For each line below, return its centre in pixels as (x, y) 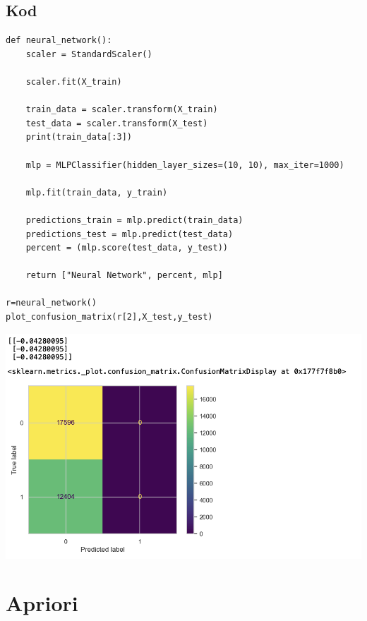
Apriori (42, 603)
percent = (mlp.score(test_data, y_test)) (127, 248)
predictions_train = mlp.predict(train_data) (134, 220)
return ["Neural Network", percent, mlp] (124, 276)
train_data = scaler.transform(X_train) (122, 110)
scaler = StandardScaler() (89, 54)
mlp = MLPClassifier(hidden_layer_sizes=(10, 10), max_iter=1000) (185, 165)
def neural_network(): (59, 41)
